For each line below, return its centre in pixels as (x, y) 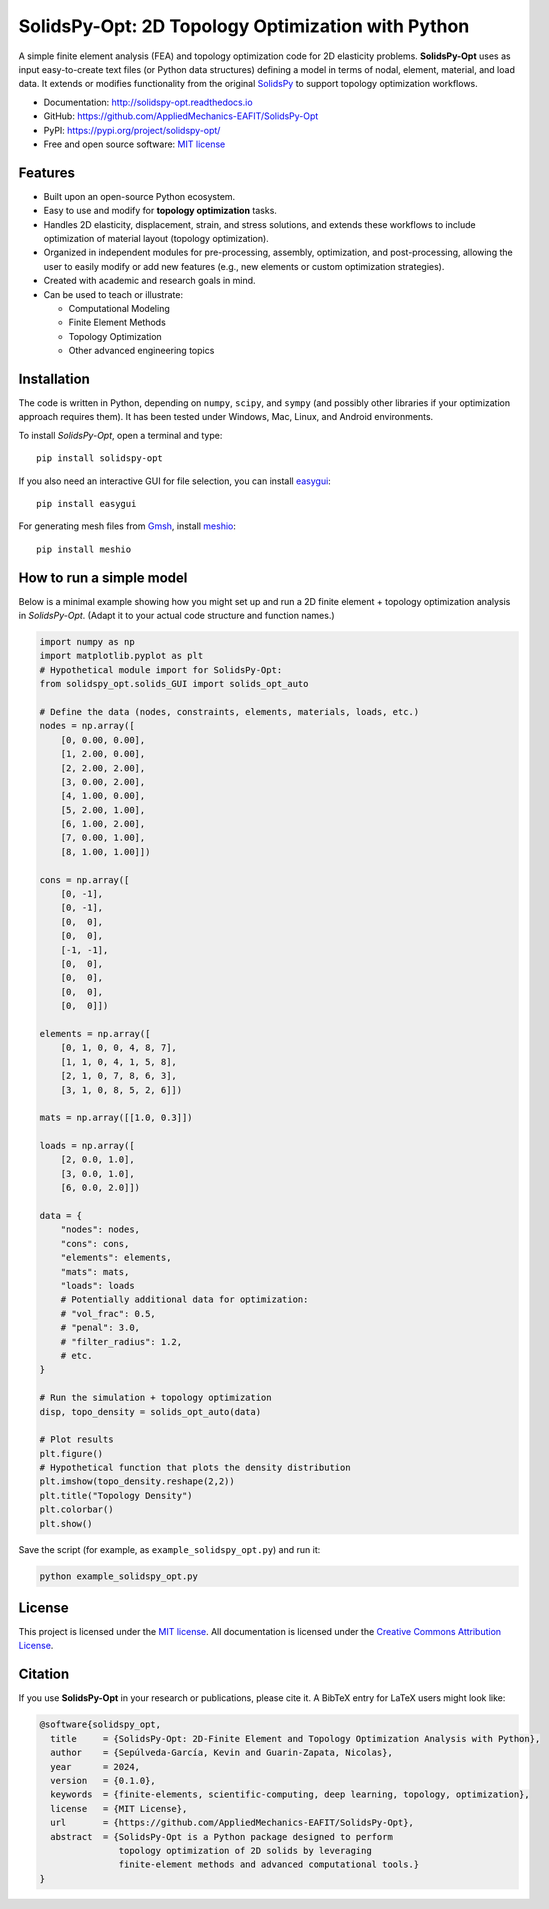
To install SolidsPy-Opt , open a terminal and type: (120, 435)
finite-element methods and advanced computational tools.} (269, 1864)
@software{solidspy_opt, (100, 1724)
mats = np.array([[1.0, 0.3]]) (116, 1118)
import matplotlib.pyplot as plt (121, 656)
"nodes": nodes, (100, 1229)
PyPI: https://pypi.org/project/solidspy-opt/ (132, 130)
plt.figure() (71, 1453)
